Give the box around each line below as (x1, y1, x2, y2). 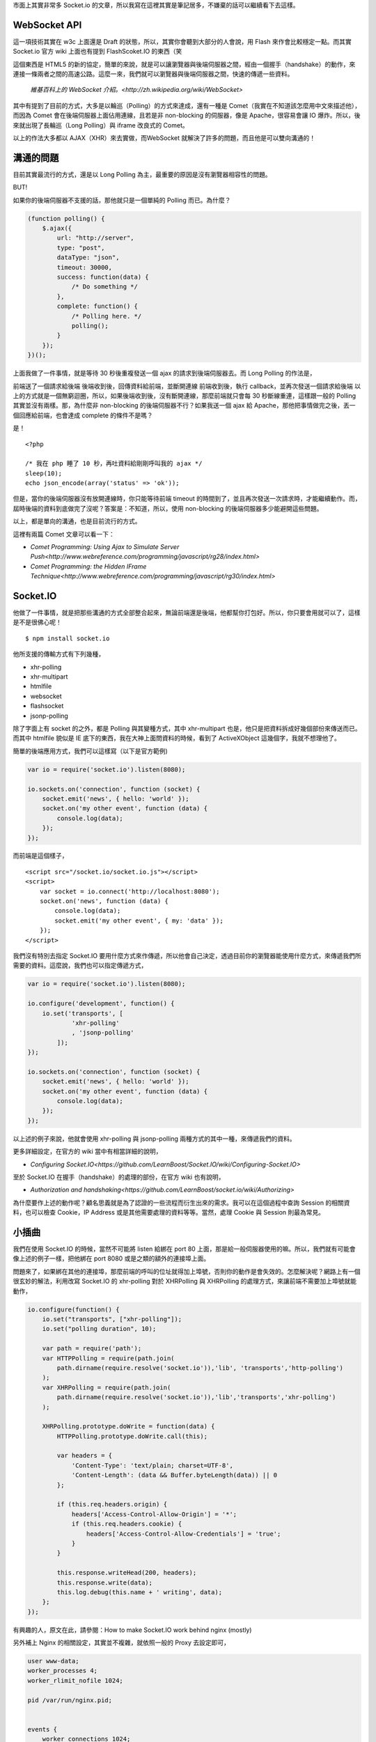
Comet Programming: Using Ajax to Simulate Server (30, 543, 180, 551)
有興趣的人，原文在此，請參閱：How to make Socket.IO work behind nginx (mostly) (13, 1626, 252, 1634)
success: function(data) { (56, 273, 149, 282)
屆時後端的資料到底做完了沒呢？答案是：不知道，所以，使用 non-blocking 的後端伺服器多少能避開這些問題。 (13, 504, 323, 512)
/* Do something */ (71, 283, 139, 291)
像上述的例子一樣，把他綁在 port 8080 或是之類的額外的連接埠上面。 (13, 1254, 210, 1263)
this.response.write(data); (56, 1578, 153, 1587)
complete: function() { (56, 302, 139, 310)
